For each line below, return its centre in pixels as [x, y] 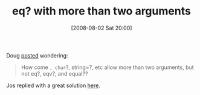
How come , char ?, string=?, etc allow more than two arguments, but [108, 67]
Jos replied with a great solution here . [53, 85]
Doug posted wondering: [37, 55]
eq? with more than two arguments [102, 11]
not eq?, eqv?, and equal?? [54, 73]
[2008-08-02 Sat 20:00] [102, 28]
